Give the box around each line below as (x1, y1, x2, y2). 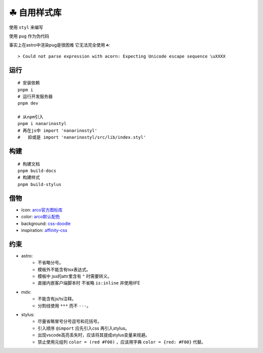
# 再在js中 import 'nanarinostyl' (18, 128, 97, 133)
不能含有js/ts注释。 (38, 296, 76, 302)
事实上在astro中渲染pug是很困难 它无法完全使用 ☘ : (9, 42, 111, 48)
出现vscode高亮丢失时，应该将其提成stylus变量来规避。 (38, 332, 150, 338)
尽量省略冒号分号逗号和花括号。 (38, 318, 102, 324)
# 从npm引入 (18, 114, 44, 120)
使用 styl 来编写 (9, 24, 43, 30)
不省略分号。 (38, 260, 63, 265)
